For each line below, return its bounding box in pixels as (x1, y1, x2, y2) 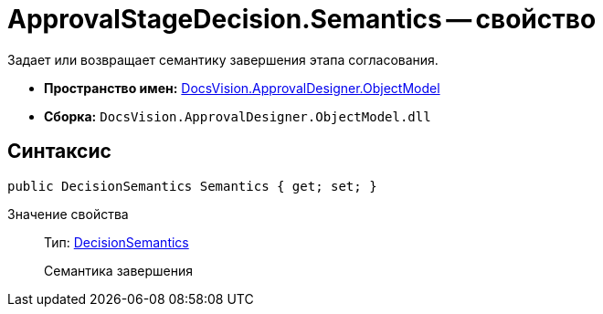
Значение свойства (7, 205, 129, 222)
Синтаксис (7, 140, 111, 163)
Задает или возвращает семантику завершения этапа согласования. (7, 51, 439, 68)
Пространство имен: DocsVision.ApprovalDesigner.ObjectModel (44, 79, 440, 96)
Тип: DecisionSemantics (44, 234, 189, 250)
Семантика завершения (44, 262, 194, 278)
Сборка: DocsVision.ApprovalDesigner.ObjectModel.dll (44, 108, 431, 124)
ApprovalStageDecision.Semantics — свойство (7, 4, 597, 35)
